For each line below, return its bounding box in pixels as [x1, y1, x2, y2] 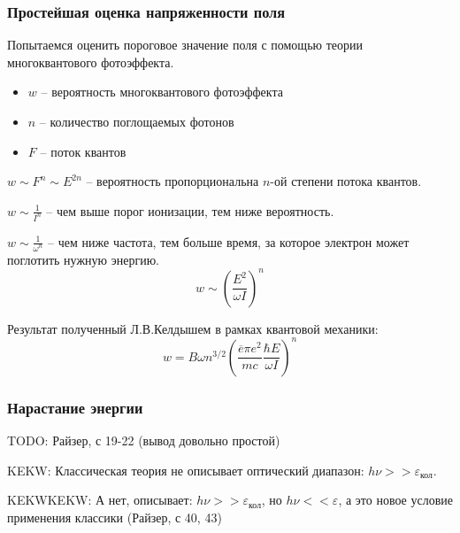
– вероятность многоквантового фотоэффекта [41, 82, 283, 101]
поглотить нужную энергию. [7, 250, 159, 268]
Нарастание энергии [7, 396, 143, 418]
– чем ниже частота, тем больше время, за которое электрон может [48, 232, 410, 251]
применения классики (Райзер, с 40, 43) [7, 507, 222, 526]
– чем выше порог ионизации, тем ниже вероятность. [46, 201, 334, 220]
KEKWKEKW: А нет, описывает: [7, 491, 193, 509]
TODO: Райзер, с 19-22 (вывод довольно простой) [7, 430, 280, 449]
